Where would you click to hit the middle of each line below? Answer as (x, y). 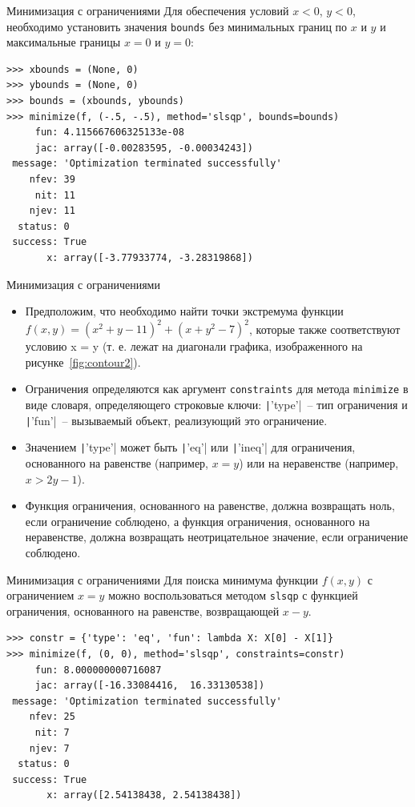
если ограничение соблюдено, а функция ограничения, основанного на (197, 521)
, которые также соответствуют (325, 329)
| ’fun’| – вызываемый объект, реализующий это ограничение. (176, 420)
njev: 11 (52, 211)
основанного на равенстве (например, (117, 463)
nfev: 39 (52, 179)
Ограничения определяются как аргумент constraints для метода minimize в (217, 389)
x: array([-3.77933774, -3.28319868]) (150, 257)
